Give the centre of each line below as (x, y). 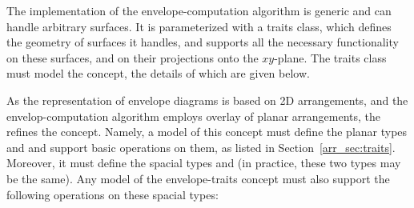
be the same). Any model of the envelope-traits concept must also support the (198, 178)
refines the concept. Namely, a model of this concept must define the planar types (207, 132)
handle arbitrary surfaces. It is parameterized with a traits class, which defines (199, 26)
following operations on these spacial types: (113, 194)
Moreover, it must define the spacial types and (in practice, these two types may (204, 163)
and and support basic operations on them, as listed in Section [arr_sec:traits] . (201, 147)
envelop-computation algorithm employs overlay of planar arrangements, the (194, 116)
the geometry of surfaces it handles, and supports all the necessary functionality (203, 42)
